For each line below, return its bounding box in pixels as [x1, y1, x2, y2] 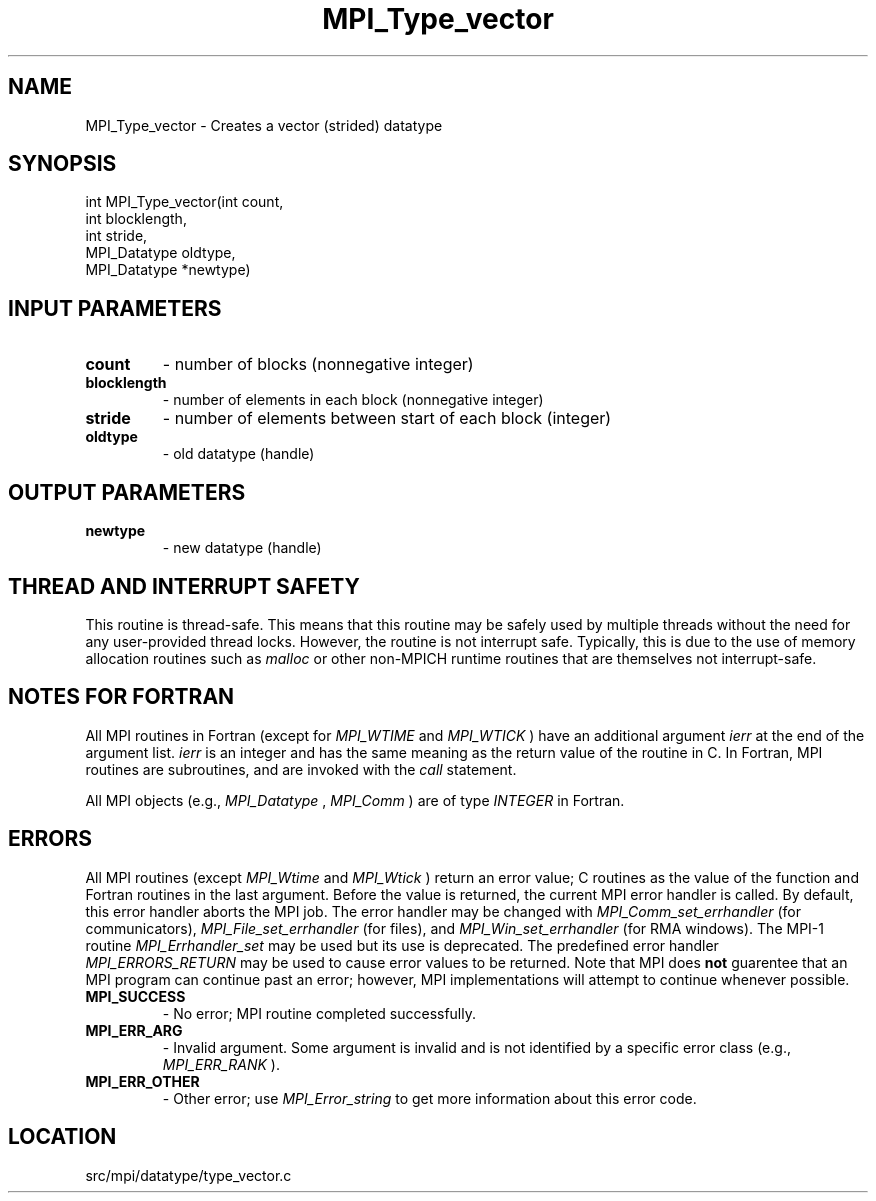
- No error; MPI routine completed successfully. [162, 1004, 477, 1022]
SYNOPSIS [8, 151, 117, 177]
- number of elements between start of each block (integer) [162, 408, 612, 429]
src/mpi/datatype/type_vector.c [85, 1166, 292, 1184]
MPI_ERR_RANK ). [162, 1055, 280, 1073]
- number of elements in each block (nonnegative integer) [162, 391, 544, 409]
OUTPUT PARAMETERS [8, 479, 246, 505]
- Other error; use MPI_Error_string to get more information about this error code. [162, 1089, 697, 1107]
